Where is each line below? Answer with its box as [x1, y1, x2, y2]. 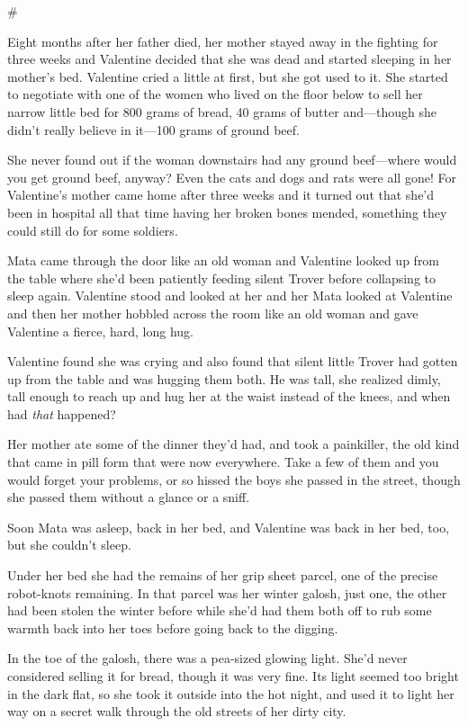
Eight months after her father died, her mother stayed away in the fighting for [7, 31, 438, 50]
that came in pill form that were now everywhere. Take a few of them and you [7, 453, 439, 471]
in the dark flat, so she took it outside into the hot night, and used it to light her [7, 684, 454, 703]
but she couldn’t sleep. [7, 535, 131, 554]
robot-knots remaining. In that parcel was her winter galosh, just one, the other [7, 583, 447, 602]
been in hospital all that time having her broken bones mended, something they [7, 202, 447, 221]
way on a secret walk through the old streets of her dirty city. [7, 702, 346, 721]
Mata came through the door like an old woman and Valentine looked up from [7, 251, 440, 270]
